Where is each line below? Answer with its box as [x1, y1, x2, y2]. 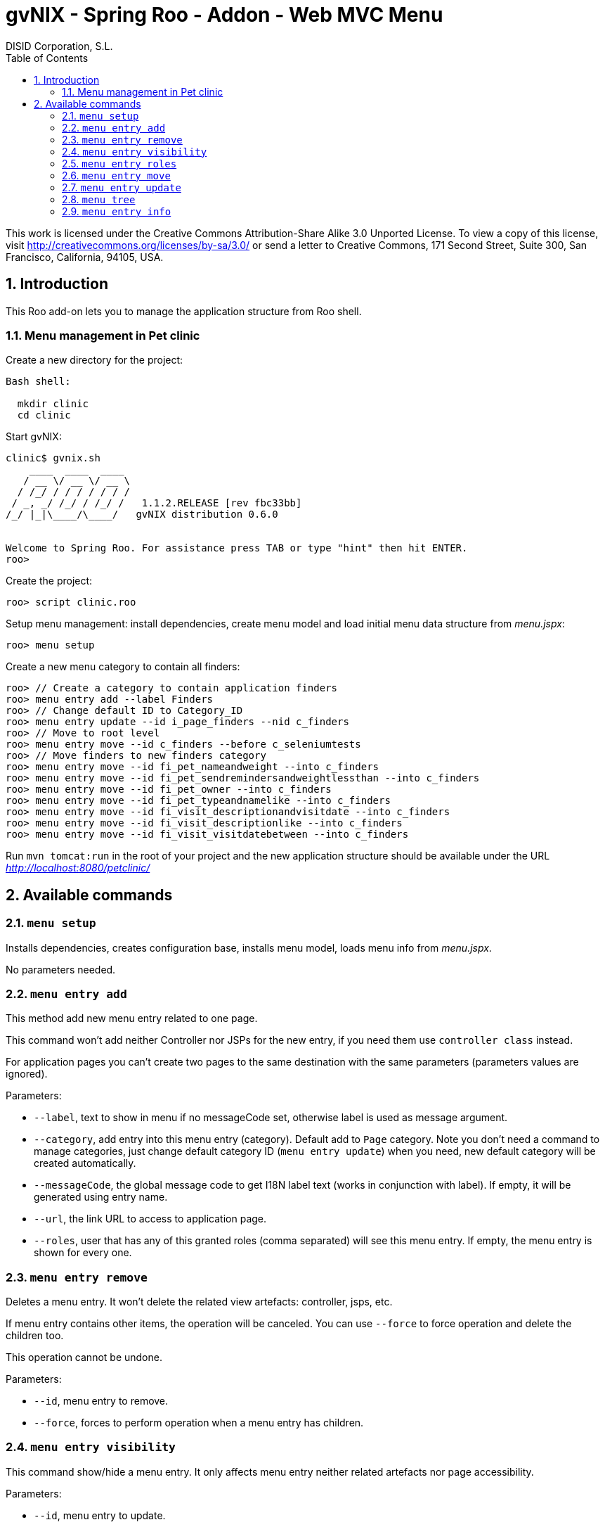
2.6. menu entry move [62, 169, 171, 181]
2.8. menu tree [62, 193, 136, 205]
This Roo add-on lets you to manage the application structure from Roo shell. [6, 305, 362, 317]
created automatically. [34, 1157, 136, 1170]
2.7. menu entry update [62, 181, 181, 193]
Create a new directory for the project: [6, 354, 183, 366]
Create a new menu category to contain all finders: [6, 660, 240, 673]
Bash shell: [6, 376, 71, 388]
